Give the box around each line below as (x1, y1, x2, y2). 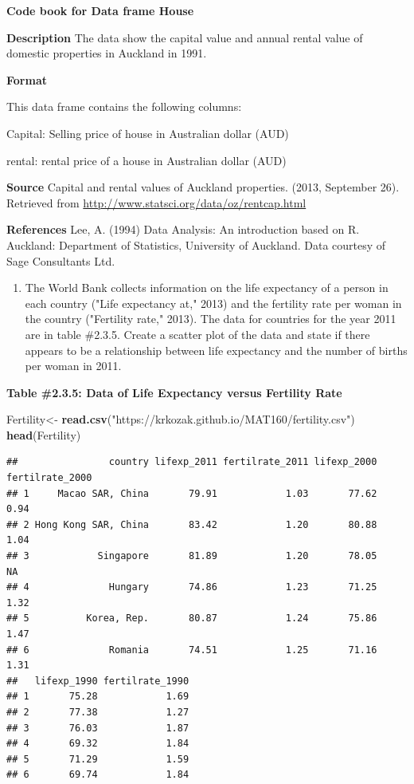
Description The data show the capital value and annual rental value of (6, 29, 363, 45)
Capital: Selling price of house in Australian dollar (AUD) (6, 124, 289, 141)
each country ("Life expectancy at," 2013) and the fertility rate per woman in (25, 294, 402, 311)
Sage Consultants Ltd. (6, 252, 115, 269)
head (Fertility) (6, 426, 81, 443)
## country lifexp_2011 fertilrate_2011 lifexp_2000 (6, 456, 377, 468)
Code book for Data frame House (6, 2, 194, 18)
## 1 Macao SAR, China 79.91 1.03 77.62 (6, 487, 377, 499)
